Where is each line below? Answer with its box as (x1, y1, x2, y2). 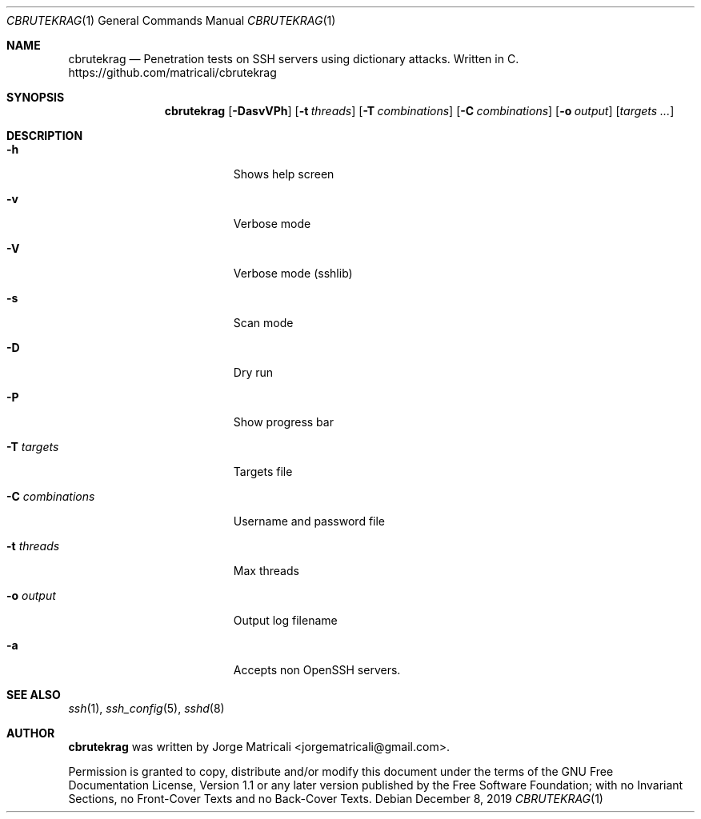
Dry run (233, 366, 274, 379)
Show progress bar (233, 415, 334, 429)
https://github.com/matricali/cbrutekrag (68, 66, 277, 79)
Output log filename (233, 613, 338, 627)
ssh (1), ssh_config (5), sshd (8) (68, 701, 225, 715)
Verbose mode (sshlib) (233, 266, 353, 280)
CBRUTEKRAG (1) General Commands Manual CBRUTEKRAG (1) (6, 14, 336, 27)
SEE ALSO (6, 688, 61, 701)
